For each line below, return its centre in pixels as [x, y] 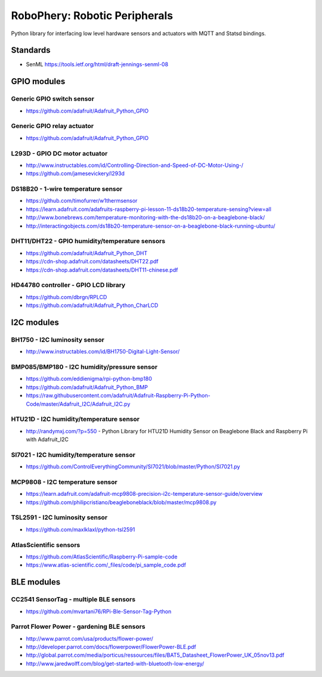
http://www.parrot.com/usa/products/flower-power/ [89, 638]
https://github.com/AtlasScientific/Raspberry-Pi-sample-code [102, 557]
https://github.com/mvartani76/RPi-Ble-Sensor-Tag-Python [99, 611]
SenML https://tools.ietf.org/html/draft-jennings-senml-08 [97, 64]
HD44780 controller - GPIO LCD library [68, 285]
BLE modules [36, 582]
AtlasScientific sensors [46, 545]
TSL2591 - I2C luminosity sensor [59, 517]
